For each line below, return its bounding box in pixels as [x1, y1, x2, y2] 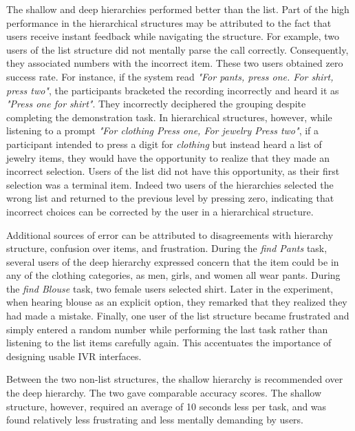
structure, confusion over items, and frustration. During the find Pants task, [6, 241, 327, 255]
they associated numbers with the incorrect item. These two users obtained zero [6, 56, 343, 70]
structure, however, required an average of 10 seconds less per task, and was [6, 399, 327, 413]
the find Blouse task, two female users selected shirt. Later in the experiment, [6, 281, 334, 295]
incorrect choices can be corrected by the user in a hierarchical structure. [6, 204, 314, 218]
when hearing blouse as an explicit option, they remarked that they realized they [6, 295, 347, 309]
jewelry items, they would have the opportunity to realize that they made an [6, 150, 330, 165]
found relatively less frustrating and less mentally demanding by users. [6, 412, 303, 427]
